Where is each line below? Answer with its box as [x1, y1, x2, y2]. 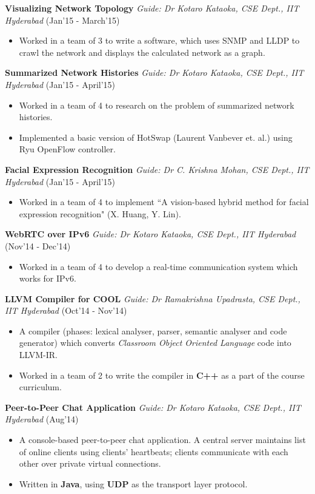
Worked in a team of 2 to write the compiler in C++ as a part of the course [19, 368, 305, 381]
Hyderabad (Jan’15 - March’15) [5, 13, 120, 26]
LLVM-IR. [19, 348, 58, 361]
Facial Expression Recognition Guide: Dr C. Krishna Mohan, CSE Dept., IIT [5, 163, 310, 175]
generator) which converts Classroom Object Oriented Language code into [19, 336, 291, 349]
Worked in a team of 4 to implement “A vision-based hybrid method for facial [19, 195, 309, 208]
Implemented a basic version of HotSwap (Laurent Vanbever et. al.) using [19, 130, 293, 143]
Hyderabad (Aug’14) [5, 413, 79, 425]
